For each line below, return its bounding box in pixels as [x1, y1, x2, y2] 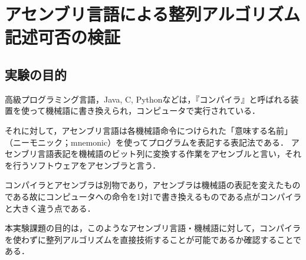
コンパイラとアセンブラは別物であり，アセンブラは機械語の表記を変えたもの [5, 179, 301, 191]
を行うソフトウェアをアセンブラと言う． [5, 159, 161, 171]
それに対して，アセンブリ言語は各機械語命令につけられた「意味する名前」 [5, 124, 292, 136]
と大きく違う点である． [5, 202, 96, 214]
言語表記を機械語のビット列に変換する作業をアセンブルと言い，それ [37, 147, 301, 160]
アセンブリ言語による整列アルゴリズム [5, 2, 300, 26]
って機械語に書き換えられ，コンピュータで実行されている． [29, 104, 260, 117]
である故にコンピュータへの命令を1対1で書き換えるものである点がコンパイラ [5, 190, 302, 202]
